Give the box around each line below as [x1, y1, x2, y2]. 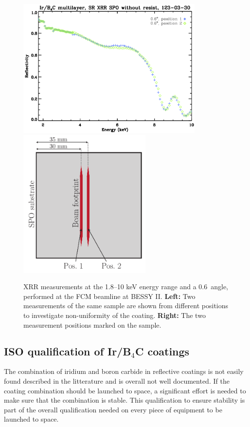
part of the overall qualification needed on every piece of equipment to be [4, 404, 222, 414]
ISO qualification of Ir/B [4, 343, 131, 358]
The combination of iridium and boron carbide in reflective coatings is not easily [4, 366, 244, 376]
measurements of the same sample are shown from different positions [23, 300, 229, 311]
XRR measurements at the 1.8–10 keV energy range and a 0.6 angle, [23, 281, 229, 292]
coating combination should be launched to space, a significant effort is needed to [4, 385, 246, 395]
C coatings [135, 343, 190, 358]
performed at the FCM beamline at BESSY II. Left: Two [23, 291, 196, 301]
